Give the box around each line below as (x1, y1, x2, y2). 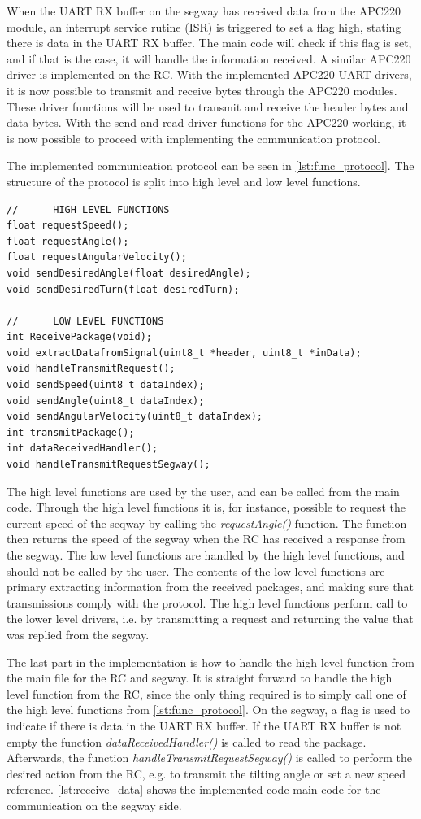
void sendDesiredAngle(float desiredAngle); (7, 267, 251, 279)
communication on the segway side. (7, 796, 182, 813)
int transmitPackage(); (7, 426, 135, 438)
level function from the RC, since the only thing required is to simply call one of (7, 685, 406, 702)
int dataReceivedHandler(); (7, 442, 158, 455)
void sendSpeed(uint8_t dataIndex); (7, 379, 205, 391)
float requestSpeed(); (7, 220, 129, 232)
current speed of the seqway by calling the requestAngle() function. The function (7, 514, 407, 531)
